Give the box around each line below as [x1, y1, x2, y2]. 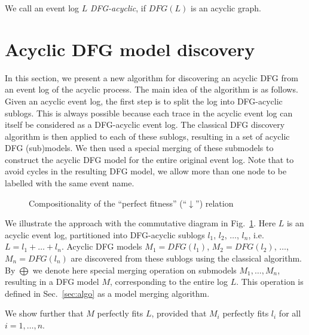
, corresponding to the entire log [109, 275, 228, 288]
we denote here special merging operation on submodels [32, 263, 237, 276]
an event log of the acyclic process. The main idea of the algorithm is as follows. [5, 83, 298, 96]
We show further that [5, 307, 84, 319]
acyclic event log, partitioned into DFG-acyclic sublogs [5, 228, 205, 241]
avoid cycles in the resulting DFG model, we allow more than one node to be [5, 165, 287, 177]
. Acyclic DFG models [61, 240, 142, 253]
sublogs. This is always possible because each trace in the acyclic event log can [5, 106, 293, 119]
